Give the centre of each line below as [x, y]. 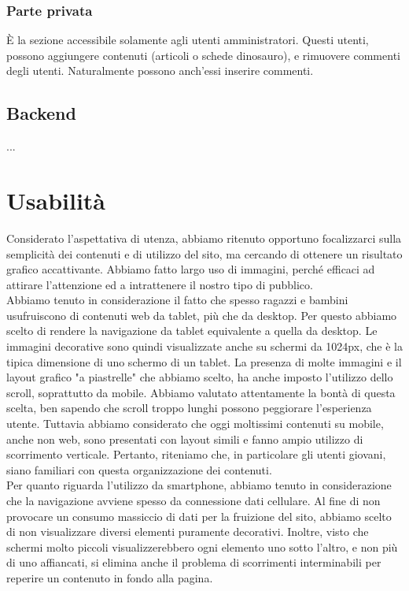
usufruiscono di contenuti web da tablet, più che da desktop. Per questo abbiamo [202, 315]
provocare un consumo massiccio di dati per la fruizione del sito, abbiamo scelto [199, 516]
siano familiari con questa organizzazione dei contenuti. [139, 469]
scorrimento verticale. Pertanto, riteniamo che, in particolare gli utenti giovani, [196, 454]
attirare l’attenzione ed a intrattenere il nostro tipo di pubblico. [160, 284]
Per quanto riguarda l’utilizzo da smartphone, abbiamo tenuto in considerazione [199, 485]
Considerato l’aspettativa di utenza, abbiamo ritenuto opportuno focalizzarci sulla [204, 238]
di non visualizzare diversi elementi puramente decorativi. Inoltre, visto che [188, 532]
